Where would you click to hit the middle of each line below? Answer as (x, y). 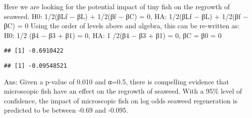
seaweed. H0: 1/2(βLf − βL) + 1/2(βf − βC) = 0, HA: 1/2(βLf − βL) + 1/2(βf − (126, 16)
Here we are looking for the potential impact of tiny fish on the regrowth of (117, 6)
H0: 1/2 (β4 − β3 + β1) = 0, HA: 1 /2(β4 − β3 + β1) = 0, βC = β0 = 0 (113, 35)
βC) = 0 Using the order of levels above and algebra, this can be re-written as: (122, 26)
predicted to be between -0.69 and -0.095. (66, 110)
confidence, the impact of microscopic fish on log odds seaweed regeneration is (121, 100)
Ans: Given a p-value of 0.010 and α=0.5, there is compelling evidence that (116, 81)
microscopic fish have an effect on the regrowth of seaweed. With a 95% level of (123, 91)
